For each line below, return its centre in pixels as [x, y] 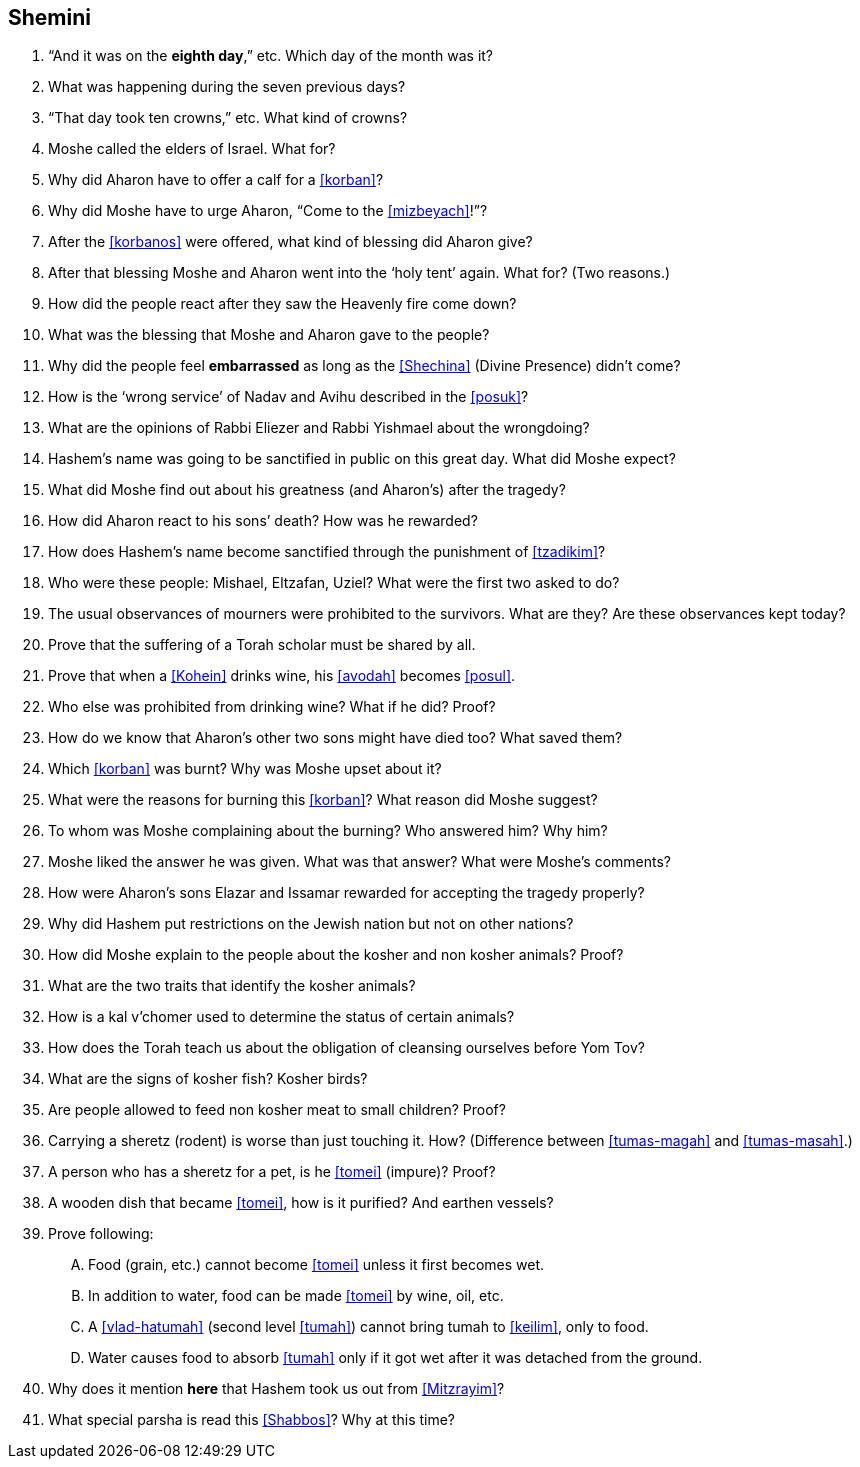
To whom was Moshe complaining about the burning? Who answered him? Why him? [328, 831]
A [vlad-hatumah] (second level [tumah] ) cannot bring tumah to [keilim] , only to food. [368, 1327]
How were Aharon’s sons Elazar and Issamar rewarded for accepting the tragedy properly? [346, 893]
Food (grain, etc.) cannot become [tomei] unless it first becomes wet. [316, 1265]
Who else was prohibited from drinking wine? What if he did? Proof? [272, 707]
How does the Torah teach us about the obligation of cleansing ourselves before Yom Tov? [346, 1048]
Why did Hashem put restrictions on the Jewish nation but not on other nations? [311, 924]
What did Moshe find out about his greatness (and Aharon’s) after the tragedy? [307, 490]
